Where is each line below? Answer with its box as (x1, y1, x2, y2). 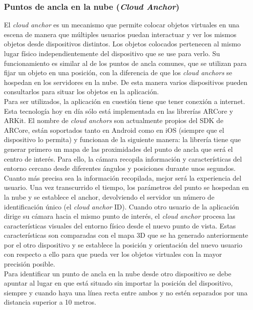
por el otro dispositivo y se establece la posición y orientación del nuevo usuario (4, 239, 242, 249)
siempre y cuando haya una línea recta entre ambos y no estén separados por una (4, 287, 248, 297)
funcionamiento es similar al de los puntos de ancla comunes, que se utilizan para (4, 58, 247, 68)
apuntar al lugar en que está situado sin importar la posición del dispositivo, (4, 278, 233, 288)
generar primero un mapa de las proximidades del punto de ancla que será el (4, 144, 233, 154)
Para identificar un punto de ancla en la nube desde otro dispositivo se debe (4, 268, 232, 278)
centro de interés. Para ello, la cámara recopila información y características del (4, 153, 242, 164)
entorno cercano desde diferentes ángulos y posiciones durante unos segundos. (4, 163, 236, 173)
